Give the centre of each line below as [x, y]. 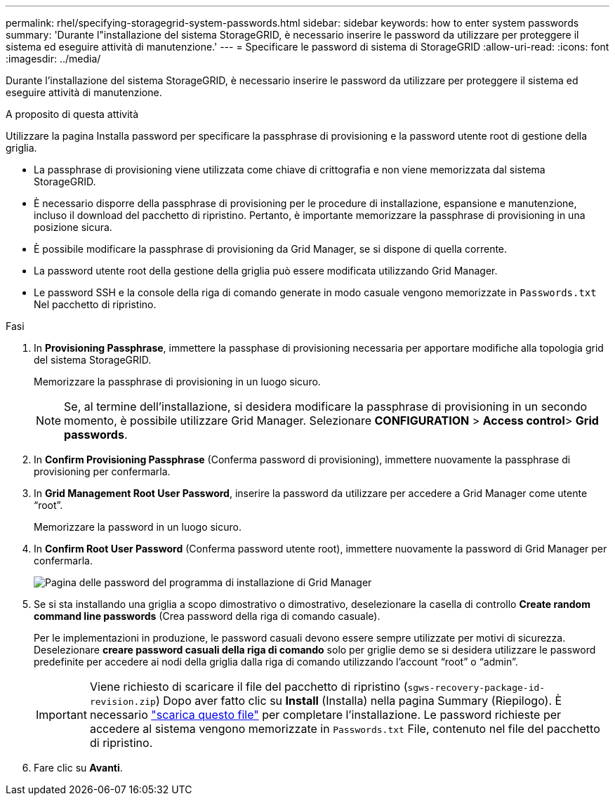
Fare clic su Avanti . [78, 768]
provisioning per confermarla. [102, 471]
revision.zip [123, 702]
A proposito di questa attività [72, 114]
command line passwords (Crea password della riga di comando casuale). [207, 616]
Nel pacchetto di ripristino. [95, 304]
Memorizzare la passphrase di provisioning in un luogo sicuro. [177, 382]
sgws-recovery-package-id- [476, 688]
